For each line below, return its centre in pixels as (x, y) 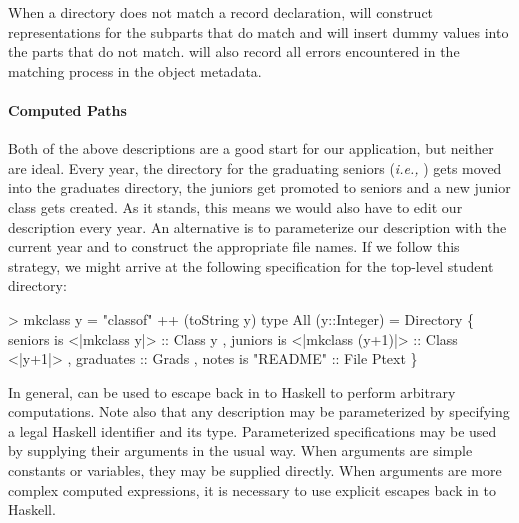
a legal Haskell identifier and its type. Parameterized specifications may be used (252, 430)
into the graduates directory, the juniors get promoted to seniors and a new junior (259, 187)
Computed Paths (67, 109)
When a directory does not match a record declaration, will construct (221, 12)
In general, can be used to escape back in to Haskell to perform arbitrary (232, 391)
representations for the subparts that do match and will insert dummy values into (258, 31)
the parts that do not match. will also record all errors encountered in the (234, 51)
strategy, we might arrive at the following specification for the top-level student (251, 265)
